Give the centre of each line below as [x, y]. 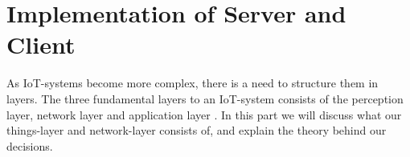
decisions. [30, 145]
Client [41, 44]
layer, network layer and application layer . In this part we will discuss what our [204, 114]
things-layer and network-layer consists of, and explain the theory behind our [197, 130]
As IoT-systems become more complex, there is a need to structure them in [193, 83]
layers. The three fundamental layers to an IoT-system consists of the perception [205, 98]
